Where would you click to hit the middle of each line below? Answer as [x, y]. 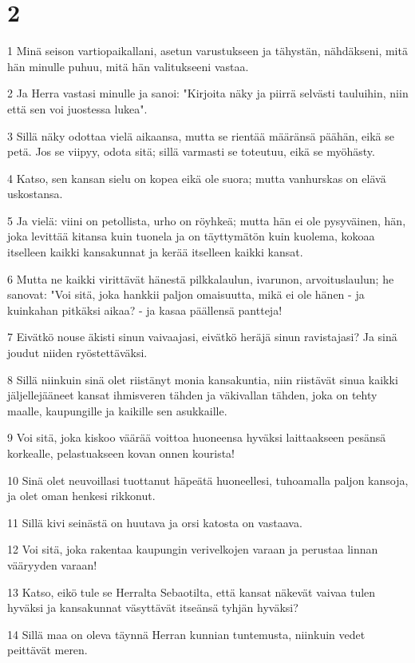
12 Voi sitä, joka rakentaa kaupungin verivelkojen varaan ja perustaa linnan [193, 549]
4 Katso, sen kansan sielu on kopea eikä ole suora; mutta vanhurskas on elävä [197, 178]
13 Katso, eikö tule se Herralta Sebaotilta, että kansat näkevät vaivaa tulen [192, 592]
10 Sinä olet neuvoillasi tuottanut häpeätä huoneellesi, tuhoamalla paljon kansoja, [208, 480]
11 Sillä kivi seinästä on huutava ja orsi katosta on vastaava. [155, 522]
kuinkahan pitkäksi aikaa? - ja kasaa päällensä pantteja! [145, 310]
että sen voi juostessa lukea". [77, 108]
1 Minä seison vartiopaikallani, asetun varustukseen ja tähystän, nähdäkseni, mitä [207, 51]
